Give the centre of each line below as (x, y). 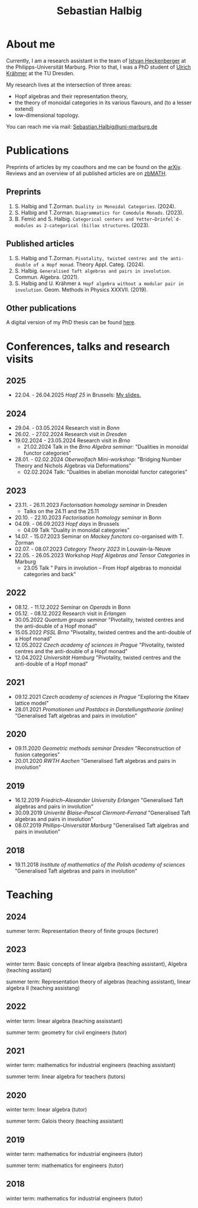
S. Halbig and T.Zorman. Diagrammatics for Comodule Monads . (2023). (99, 212)
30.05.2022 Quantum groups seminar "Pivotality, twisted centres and (99, 619)
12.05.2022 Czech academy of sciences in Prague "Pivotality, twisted (100, 645)
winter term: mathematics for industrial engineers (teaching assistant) (91, 1065)
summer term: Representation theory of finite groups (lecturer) (82, 931)
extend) (24, 108)
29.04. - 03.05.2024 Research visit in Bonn (67, 428)
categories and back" (50, 574)
